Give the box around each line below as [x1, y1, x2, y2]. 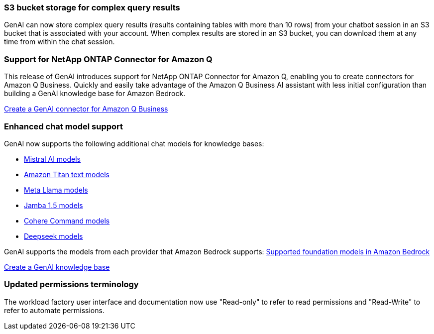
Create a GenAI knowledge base [4, 262, 110, 271]
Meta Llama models [24, 185, 88, 194]
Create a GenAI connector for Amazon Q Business [4, 105, 168, 113]
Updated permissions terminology [4, 279, 139, 290]
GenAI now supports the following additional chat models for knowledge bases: [4, 139, 264, 148]
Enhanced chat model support [4, 121, 123, 131]
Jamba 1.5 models [24, 201, 83, 210]
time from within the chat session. [4, 37, 115, 46]
